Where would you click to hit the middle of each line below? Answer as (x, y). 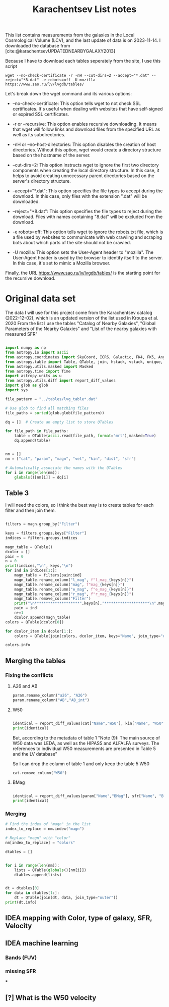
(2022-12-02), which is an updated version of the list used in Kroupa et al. (82, 318)
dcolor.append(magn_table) (43, 617)
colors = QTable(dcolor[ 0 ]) (35, 622)
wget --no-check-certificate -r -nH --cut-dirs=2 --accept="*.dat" (77, 76)
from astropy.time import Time (38, 371)
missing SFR (21, 971)
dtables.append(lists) (38, 875)
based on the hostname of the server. (51, 155)
